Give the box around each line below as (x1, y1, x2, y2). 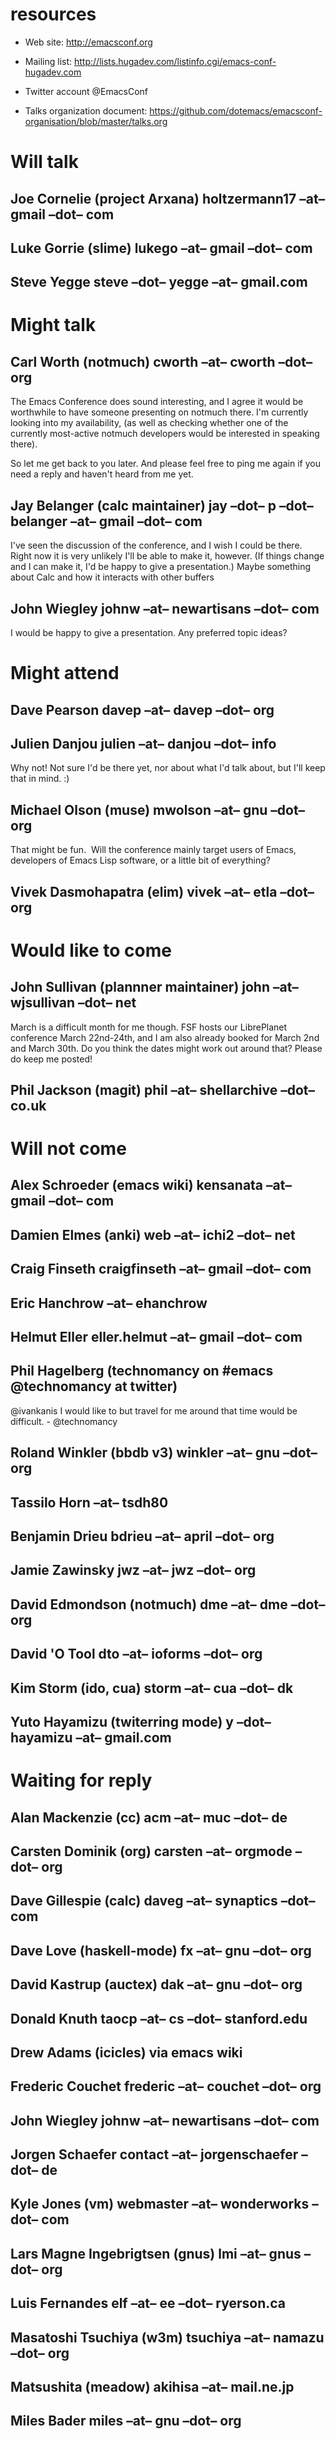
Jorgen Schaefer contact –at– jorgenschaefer (10, 2146, 299, 2163)
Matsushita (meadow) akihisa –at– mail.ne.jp (10, 2379, 295, 2396)
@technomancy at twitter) (10, 1378, 178, 1395)
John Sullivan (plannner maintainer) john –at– (10, 979, 299, 996)
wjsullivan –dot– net (10, 994, 137, 1012)
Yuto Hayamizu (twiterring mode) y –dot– (10, 1713, 272, 1730)
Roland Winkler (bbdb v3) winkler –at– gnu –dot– (10, 1444, 318, 1462)
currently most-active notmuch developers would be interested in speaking (10, 428, 320, 440)
